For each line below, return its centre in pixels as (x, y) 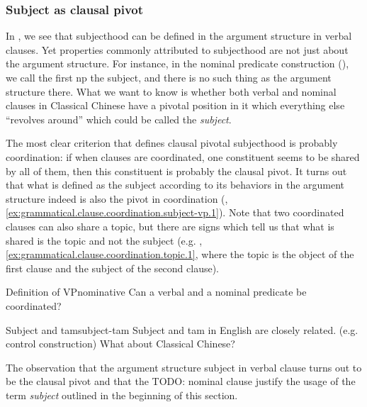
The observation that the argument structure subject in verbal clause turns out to (184, 367)
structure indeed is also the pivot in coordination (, (117, 198)
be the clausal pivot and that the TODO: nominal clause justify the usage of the (181, 381)
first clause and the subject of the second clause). (113, 268)
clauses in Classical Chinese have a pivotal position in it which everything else (175, 105)
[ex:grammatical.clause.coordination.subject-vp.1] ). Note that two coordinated (175, 212)
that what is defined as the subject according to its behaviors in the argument (175, 185)
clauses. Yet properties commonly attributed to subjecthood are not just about (177, 49)
